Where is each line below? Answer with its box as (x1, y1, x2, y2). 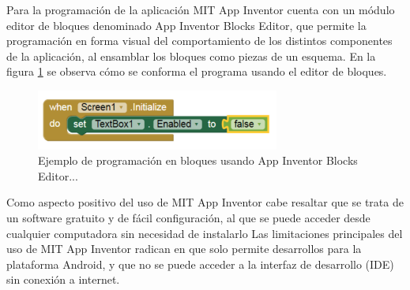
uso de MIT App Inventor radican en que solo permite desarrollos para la (6, 240, 362, 257)
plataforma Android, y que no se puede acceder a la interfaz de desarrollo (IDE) (6, 255, 394, 272)
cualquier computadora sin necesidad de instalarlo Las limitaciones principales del (6, 225, 403, 241)
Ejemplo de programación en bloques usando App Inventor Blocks (38, 152, 358, 169)
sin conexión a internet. (6, 271, 120, 288)
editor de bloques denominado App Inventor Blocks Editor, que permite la (6, 17, 367, 33)
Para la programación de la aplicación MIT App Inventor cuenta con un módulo (6, 2, 395, 17)
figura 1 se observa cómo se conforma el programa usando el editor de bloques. (6, 63, 387, 80)
